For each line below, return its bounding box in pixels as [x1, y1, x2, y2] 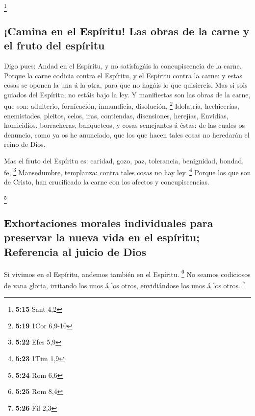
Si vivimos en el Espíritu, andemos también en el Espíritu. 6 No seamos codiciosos [4, 267, 251, 279]
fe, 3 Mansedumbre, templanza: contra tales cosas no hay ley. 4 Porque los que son [4, 165, 251, 177]
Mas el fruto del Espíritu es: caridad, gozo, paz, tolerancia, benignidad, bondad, [4, 155, 244, 165]
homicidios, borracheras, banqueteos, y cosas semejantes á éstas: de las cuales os [4, 120, 245, 130]
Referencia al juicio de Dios [4, 244, 147, 259]
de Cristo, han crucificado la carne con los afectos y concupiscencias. [4, 176, 209, 186]
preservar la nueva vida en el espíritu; [4, 230, 200, 245]
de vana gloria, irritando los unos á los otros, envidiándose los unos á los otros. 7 [4, 278, 246, 290]
